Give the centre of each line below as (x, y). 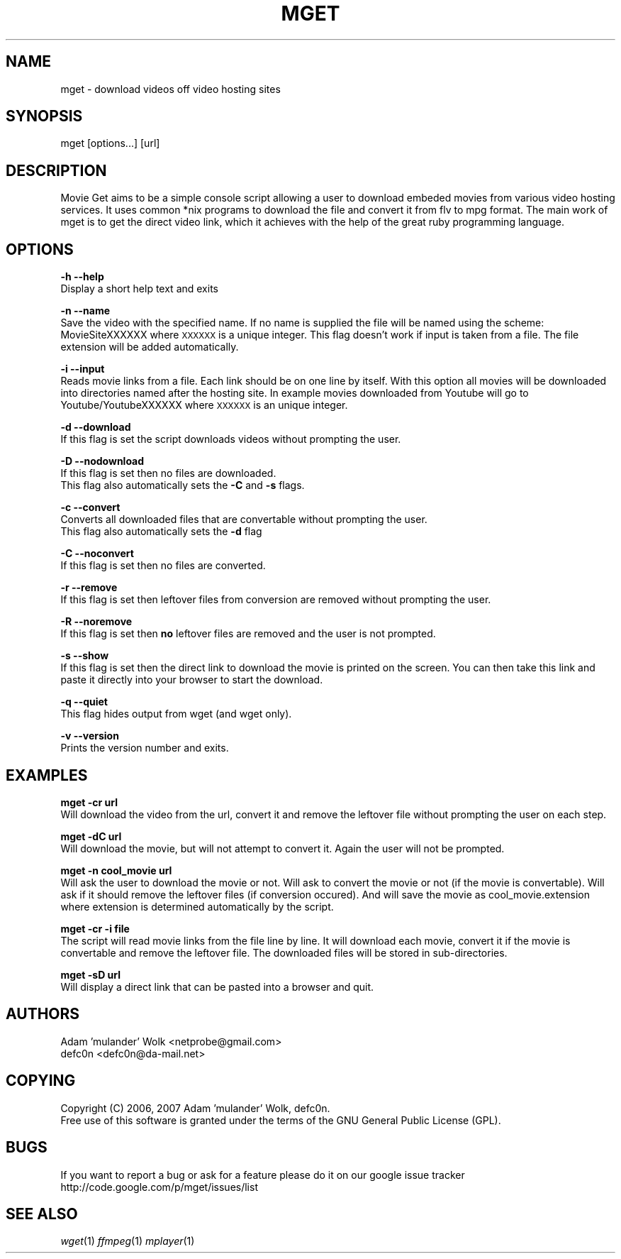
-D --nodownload (102, 461)
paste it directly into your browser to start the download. (192, 680)
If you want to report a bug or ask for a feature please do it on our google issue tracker (263, 1175)
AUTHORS (43, 1014)
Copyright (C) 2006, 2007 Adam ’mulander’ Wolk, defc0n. (195, 1108)
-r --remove (89, 588)
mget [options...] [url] (110, 143)
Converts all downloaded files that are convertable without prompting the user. (244, 519)
